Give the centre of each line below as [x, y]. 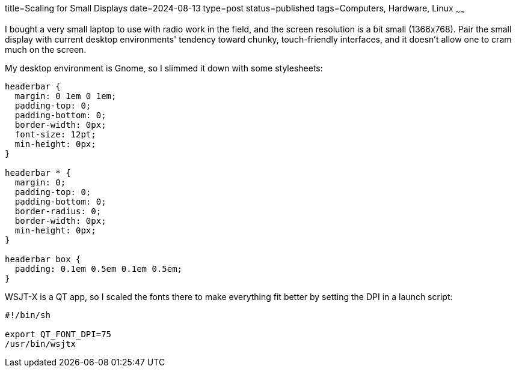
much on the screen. [46, 49]
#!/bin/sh [28, 315]
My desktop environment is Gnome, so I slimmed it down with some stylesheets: [164, 68]
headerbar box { [43, 259]
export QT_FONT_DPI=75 [58, 334]
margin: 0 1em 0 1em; [66, 96]
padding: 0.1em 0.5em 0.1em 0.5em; [99, 268]
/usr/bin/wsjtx [41, 343]
